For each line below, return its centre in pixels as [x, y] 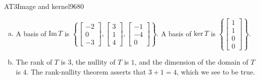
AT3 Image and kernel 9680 [44, 6]
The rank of [34, 62]
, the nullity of [93, 62]
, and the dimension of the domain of [191, 62]
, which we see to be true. [216, 71]
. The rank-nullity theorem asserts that [86, 71]
